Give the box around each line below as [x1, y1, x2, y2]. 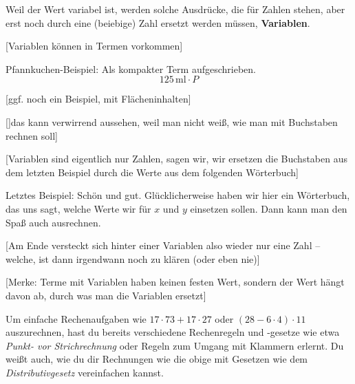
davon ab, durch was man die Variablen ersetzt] [6, 288, 206, 302]
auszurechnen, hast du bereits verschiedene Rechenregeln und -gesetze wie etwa [6, 325, 340, 339]
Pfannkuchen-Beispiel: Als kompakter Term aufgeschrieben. [6, 61, 256, 76]
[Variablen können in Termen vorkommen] [6, 39, 183, 53]
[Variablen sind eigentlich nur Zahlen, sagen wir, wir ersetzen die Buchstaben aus [6, 151, 347, 166]
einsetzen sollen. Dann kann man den [190, 201, 347, 215]
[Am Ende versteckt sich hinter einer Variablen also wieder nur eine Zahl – [6, 238, 321, 253]
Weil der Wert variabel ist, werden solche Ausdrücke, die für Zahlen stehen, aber [6, 2, 345, 16]
